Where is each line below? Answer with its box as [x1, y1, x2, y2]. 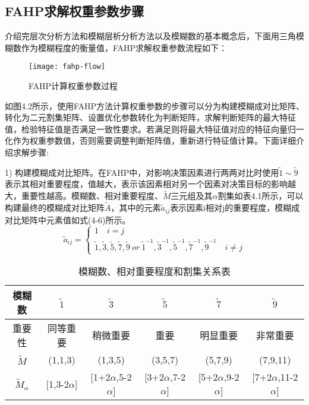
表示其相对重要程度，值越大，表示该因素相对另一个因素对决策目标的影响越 [5, 178, 296, 190]
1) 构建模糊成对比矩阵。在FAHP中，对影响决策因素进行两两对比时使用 [5, 166, 279, 178]
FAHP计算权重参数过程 [29, 80, 118, 92]
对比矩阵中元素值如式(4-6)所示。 [5, 213, 131, 226]
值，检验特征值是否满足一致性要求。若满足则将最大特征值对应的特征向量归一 [5, 122, 304, 135]
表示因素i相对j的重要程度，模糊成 [170, 201, 300, 214]
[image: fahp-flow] [29, 62, 105, 71]
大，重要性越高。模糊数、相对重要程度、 [5, 189, 163, 202]
